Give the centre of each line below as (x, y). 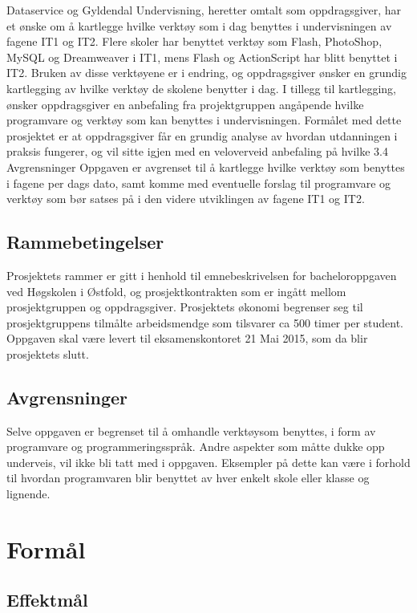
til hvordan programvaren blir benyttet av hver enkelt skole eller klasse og (188, 478)
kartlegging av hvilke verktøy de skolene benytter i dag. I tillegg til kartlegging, (201, 88)
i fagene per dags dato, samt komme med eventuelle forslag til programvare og (199, 183)
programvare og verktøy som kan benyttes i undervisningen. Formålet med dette (204, 120)
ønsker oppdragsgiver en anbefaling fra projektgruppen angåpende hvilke (185, 104)
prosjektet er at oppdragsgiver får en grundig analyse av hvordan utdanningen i (202, 135)
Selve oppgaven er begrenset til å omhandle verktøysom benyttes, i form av (191, 430)
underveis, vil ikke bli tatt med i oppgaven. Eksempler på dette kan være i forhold (208, 462)
